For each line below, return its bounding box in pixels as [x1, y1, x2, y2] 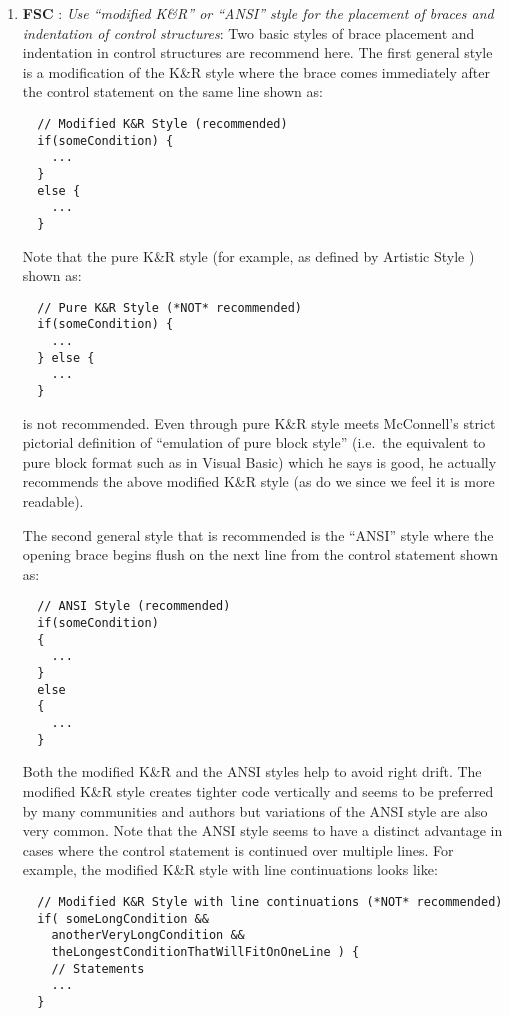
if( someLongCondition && [37, 911, 209, 926]
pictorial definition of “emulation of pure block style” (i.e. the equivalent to [22, 432, 486, 453]
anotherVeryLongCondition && [51, 928, 245, 943]
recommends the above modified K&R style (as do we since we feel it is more [22, 471, 495, 492]
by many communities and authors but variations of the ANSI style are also [22, 800, 488, 821]
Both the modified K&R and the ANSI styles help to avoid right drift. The [22, 761, 482, 782]
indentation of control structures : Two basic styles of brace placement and [22, 22, 475, 43]
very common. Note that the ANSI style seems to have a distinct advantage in [22, 820, 503, 841]
